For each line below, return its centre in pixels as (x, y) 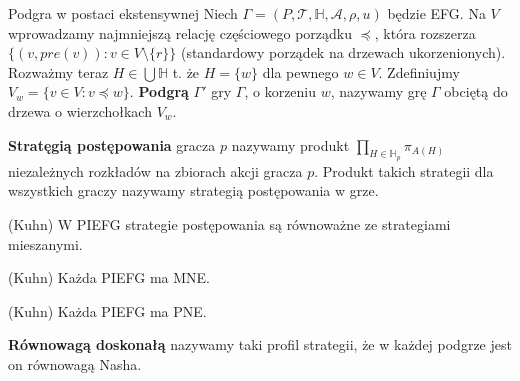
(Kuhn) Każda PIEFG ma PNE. (107, 310)
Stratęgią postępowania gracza (112, 144)
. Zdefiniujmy (419, 71)
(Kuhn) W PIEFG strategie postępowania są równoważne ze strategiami (229, 223)
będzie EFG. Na (436, 13)
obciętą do (476, 91)
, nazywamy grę (378, 91)
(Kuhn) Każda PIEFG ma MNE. (109, 277)
